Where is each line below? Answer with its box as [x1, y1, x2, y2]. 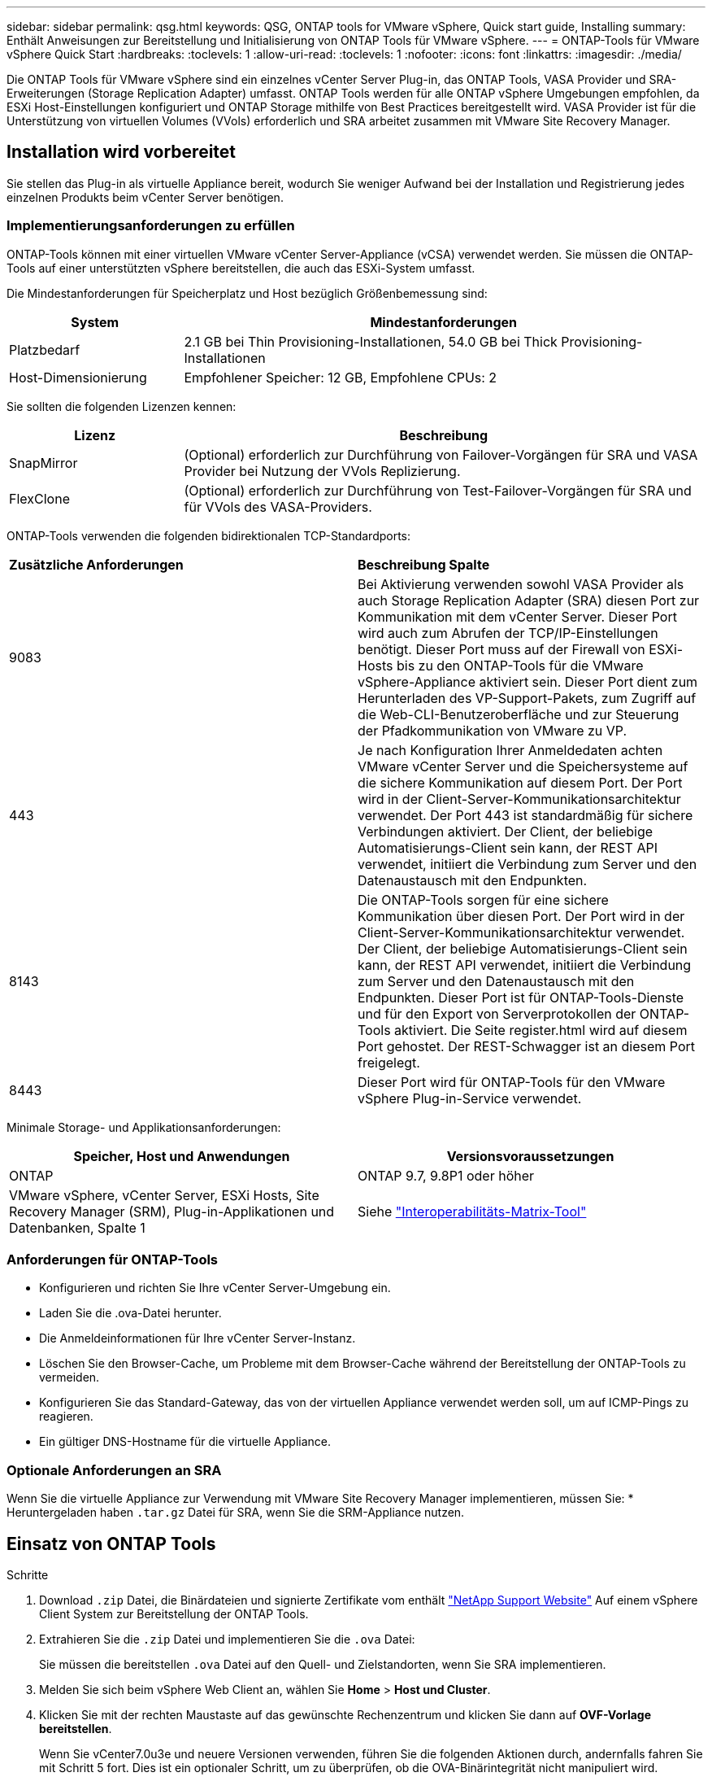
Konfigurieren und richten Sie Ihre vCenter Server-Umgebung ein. [39, 1281, 391, 1295]
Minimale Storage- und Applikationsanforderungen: [7, 1120, 281, 1134]
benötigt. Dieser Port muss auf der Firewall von [358, 640, 645, 657]
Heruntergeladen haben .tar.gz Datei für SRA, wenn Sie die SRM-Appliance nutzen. [7, 1505, 465, 1520]
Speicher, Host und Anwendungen [73, 1147, 290, 1164]
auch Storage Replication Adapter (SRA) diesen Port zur [358, 592, 700, 609]
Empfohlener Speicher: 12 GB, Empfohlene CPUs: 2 [184, 369, 497, 386]
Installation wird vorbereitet [7, 142, 237, 163]
